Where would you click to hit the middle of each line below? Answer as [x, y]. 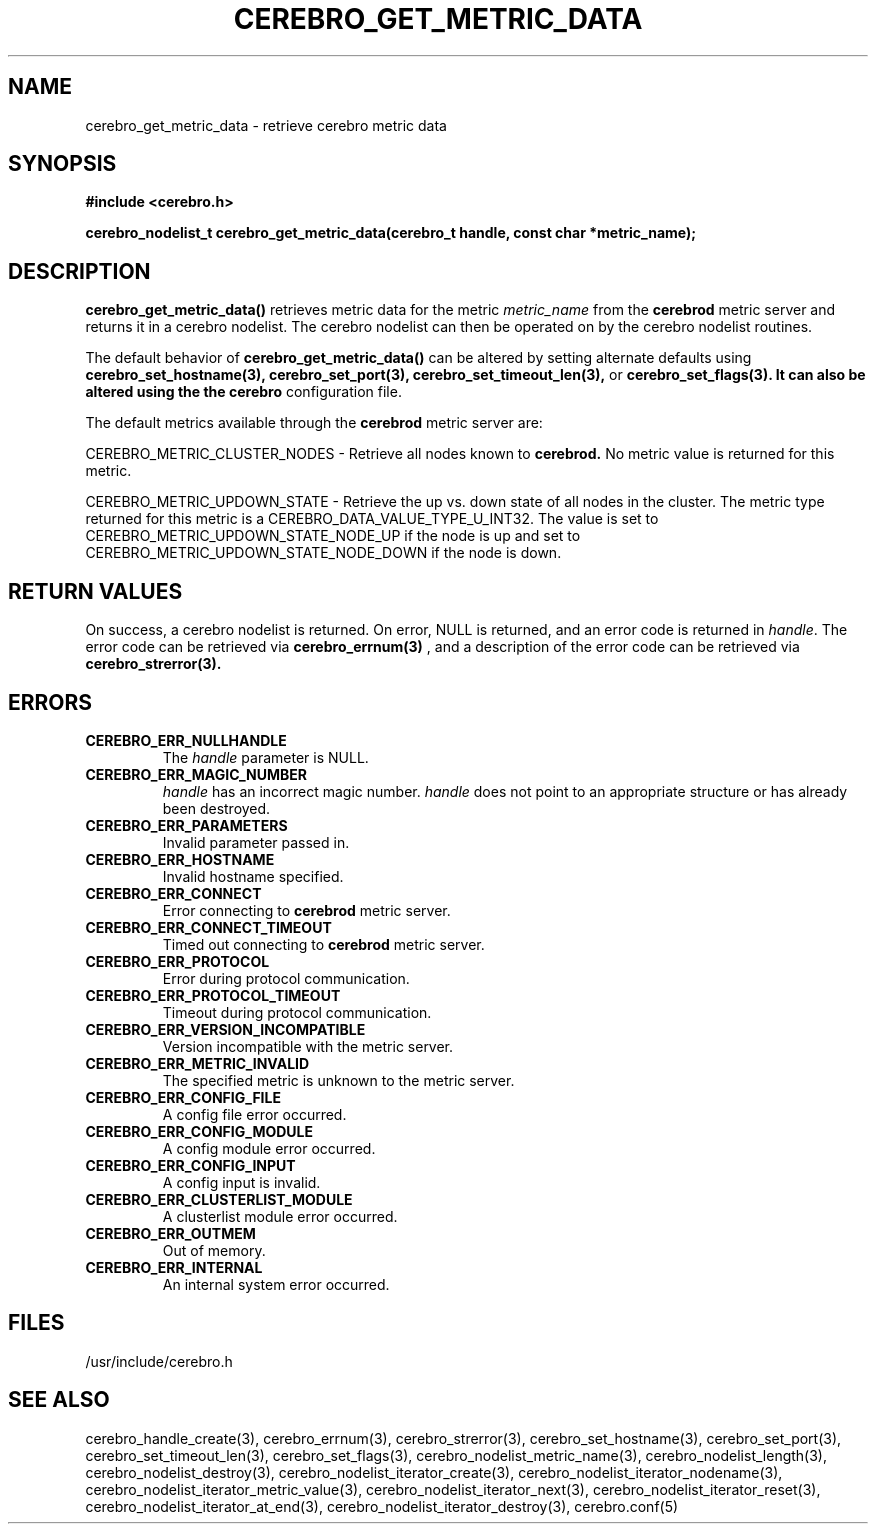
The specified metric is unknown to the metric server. [338, 1080]
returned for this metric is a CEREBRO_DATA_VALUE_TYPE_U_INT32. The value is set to [372, 519]
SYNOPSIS [62, 164]
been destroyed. [216, 808]
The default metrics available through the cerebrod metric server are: [314, 423]
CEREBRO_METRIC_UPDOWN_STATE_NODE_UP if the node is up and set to [333, 536]
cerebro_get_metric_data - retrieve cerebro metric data [266, 125]
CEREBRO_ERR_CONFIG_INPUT [190, 1165]
